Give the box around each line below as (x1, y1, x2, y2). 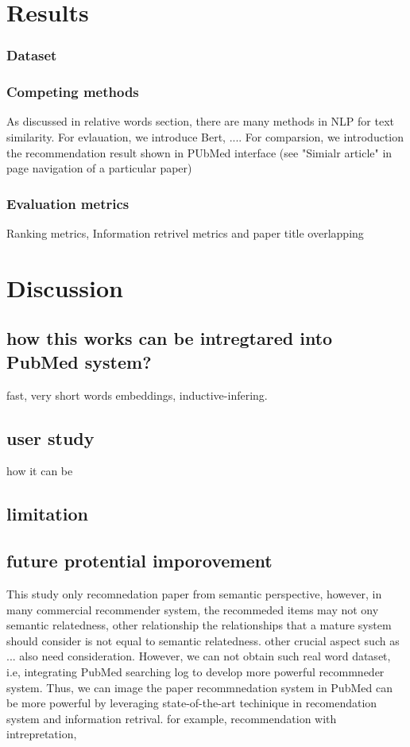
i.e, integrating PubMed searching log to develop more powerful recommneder (6, 663, 385, 679)
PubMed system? (6, 349, 152, 373)
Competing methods (6, 82, 139, 102)
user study (6, 425, 95, 450)
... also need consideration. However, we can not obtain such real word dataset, (6, 648, 391, 664)
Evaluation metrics (6, 193, 130, 213)
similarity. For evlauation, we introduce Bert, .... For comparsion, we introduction (6, 129, 404, 145)
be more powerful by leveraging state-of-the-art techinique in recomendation (6, 695, 377, 711)
